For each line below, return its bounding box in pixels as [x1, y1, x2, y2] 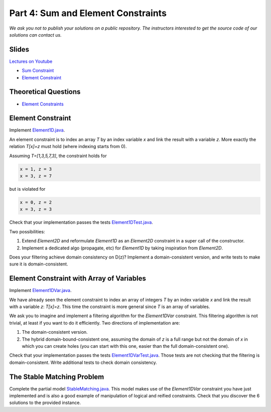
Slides [9, 45, 30, 54]
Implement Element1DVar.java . [9, 288, 72, 294]
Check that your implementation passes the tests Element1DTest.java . [9, 219, 153, 225]
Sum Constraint [22, 68, 54, 74]
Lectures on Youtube [9, 58, 53, 64]
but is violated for [9, 186, 46, 192]
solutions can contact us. [9, 32, 62, 38]
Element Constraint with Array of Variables [9, 274, 147, 283]
